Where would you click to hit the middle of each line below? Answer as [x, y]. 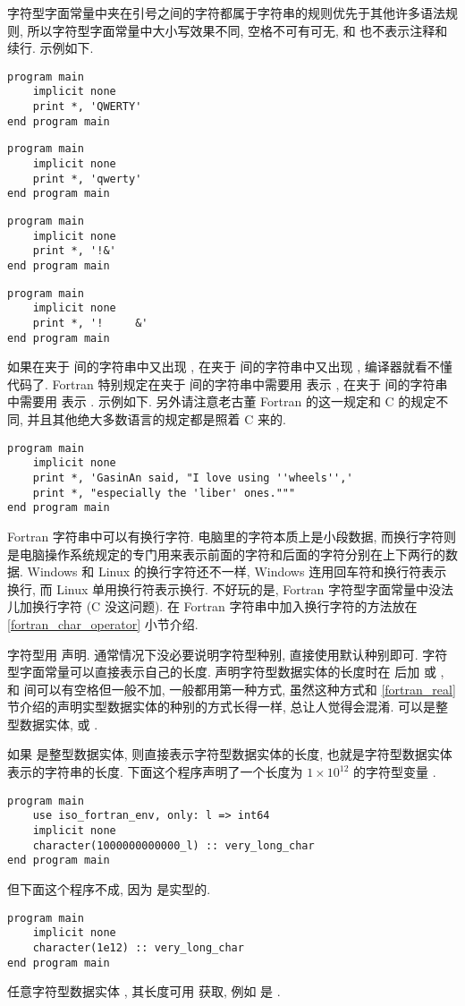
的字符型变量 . [395, 772]
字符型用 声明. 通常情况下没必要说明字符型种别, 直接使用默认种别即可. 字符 [228, 654]
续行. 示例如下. [51, 48]
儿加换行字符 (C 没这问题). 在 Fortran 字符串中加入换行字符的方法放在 [212, 606]
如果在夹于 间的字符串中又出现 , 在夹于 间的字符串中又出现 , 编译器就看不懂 [230, 367]
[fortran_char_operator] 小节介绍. [103, 623]
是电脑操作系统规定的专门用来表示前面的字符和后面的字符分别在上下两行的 [226, 554]
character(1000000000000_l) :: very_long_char [173, 845]
